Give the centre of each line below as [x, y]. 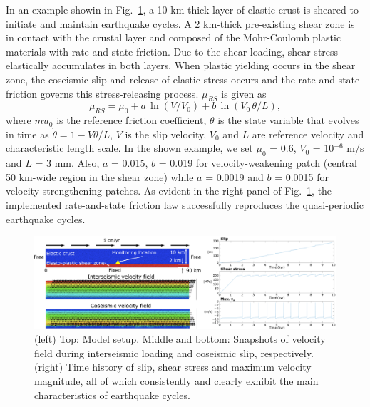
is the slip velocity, [166, 134]
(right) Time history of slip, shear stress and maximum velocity [173, 367]
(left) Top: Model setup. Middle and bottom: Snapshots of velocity [180, 339]
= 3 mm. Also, [67, 163]
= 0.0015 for [302, 176]
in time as [27, 134]
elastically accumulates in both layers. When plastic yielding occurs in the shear [181, 65]
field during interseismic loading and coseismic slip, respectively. [174, 352]
